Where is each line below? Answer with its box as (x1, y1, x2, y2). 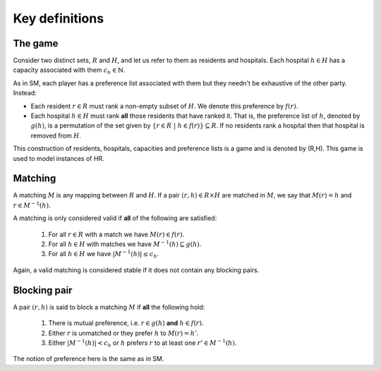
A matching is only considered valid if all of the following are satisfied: (13, 214, 217, 222)
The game (13, 37, 59, 49)
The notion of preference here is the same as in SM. (13, 355, 164, 363)
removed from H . (30, 131, 81, 140)
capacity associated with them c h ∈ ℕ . (13, 66, 126, 76)
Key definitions (13, 11, 104, 26)
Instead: (13, 89, 37, 97)
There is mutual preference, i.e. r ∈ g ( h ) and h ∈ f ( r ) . (48, 319, 204, 327)
